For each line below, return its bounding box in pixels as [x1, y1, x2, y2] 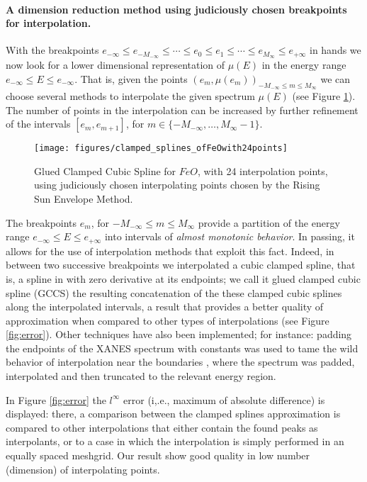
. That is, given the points [74, 71, 188, 86]
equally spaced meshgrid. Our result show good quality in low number [6, 448, 310, 463]
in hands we [309, 43, 361, 57]
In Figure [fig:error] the [6, 392, 106, 407]
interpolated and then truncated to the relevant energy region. [6, 369, 276, 383]
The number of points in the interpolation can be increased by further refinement [6, 102, 358, 117]
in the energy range [261, 57, 346, 72]
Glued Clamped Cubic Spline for [34, 163, 176, 178]
